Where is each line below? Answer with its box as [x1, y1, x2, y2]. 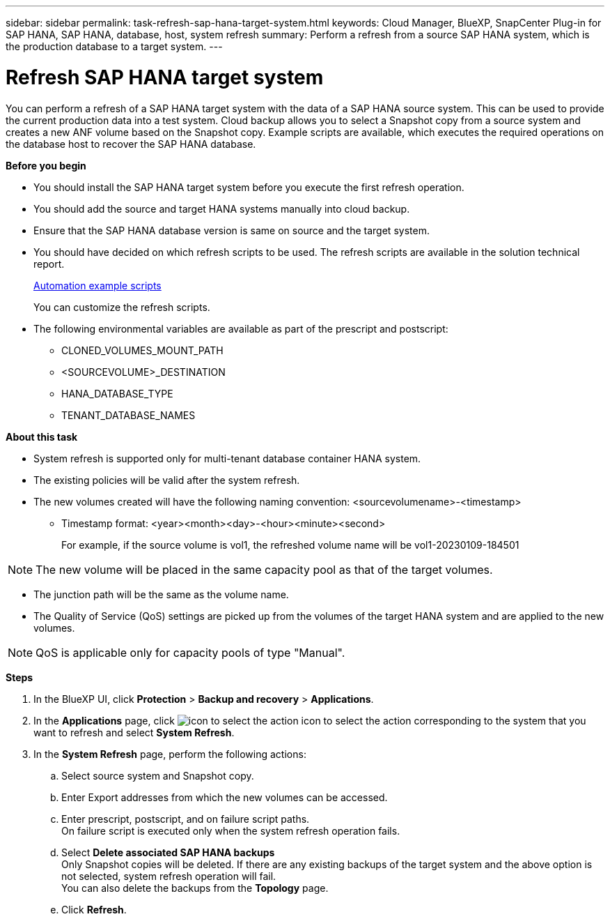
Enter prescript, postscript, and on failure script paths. [61, 812, 310, 825]
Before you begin [6, 159, 86, 172]
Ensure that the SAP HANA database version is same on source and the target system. [33, 224, 430, 236]
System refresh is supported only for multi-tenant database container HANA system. [33, 452, 421, 464]
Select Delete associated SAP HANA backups [61, 846, 275, 858]
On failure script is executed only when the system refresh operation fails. [61, 824, 400, 837]
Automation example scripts [33, 279, 162, 291]
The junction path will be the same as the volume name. [33, 588, 289, 600]
